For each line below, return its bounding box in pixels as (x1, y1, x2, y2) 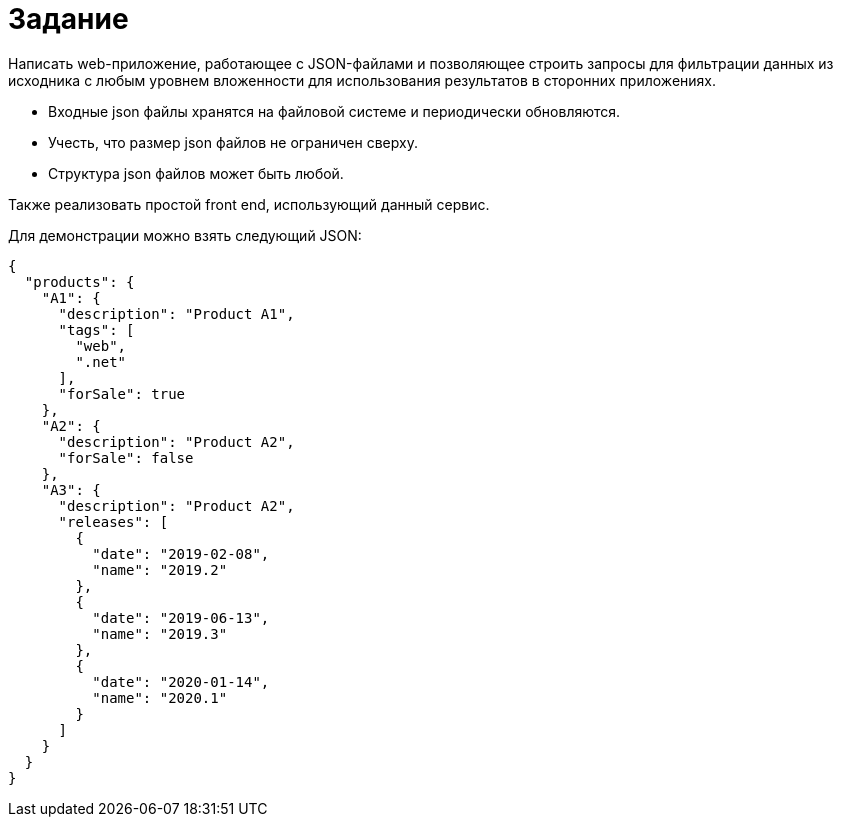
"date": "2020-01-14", (92, 673, 270, 690)
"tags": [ (58, 321, 135, 338)
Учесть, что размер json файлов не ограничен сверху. (48, 133, 418, 151)
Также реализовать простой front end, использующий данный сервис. (8, 195, 490, 213)
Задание (8, 2, 129, 36)
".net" (75, 353, 127, 370)
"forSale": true (58, 385, 186, 402)
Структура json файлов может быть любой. (48, 164, 344, 182)
